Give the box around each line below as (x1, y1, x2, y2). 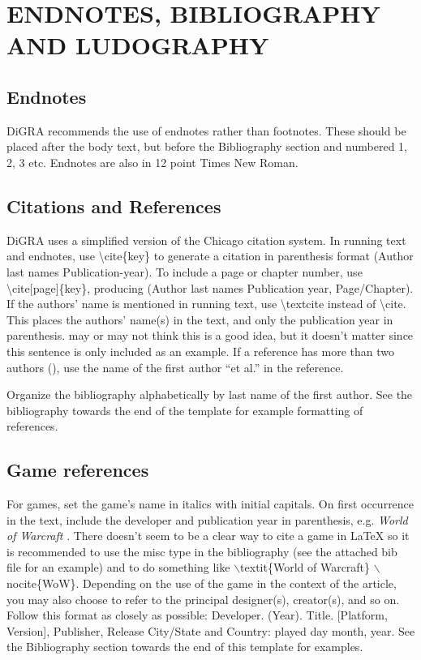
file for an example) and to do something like (6, 559, 230, 576)
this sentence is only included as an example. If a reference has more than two (6, 342, 395, 359)
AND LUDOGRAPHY (6, 28, 269, 62)
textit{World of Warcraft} (240, 559, 371, 576)
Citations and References (6, 193, 221, 218)
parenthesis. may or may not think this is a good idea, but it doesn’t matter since (6, 327, 414, 344)
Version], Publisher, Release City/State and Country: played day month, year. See (6, 622, 415, 639)
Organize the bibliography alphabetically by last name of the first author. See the (6, 386, 413, 403)
